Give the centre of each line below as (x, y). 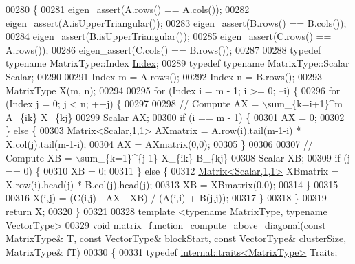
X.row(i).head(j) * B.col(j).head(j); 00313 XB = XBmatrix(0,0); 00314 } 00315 (172, 184)
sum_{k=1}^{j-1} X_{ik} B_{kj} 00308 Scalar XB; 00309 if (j (216, 157)
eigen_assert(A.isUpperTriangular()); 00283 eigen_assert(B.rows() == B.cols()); (176, 22)
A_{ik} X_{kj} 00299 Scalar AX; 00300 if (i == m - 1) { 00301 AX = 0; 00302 (175, 117)
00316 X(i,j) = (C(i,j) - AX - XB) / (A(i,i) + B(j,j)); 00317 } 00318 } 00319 (166, 198)
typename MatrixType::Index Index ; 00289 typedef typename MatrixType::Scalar (177, 63)
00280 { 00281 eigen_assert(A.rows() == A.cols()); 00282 (128, 9)
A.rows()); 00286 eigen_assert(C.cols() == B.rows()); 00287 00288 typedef (163, 49)
